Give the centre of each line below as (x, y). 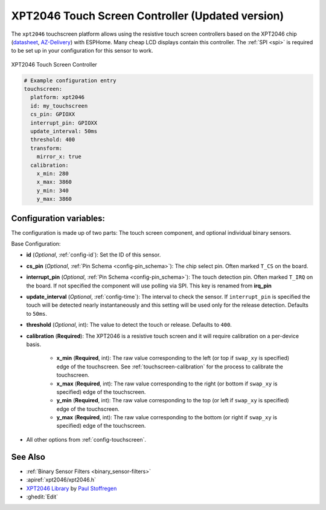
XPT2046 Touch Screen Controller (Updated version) (148, 16)
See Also (28, 457)
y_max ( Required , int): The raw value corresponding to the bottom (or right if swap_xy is (167, 417)
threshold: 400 (53, 140)
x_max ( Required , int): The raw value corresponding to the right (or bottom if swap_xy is (167, 384)
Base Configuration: (36, 244)
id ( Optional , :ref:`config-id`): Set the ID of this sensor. (94, 255)
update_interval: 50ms (64, 131)
